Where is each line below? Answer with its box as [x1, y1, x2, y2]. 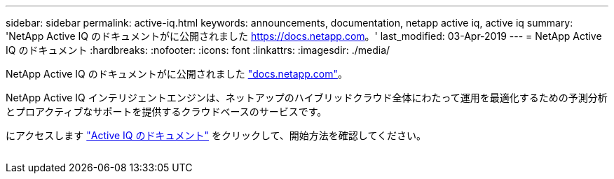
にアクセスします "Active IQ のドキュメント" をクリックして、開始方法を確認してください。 [6, 129, 427, 141]
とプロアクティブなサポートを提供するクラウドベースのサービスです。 [6, 106, 327, 117]
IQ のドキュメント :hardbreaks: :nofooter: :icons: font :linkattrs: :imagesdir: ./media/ [6, 44, 390, 56]
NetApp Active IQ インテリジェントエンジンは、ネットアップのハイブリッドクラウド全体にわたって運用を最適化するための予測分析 [6, 92, 608, 103]
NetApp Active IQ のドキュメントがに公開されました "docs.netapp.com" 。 [6, 68, 348, 80]
